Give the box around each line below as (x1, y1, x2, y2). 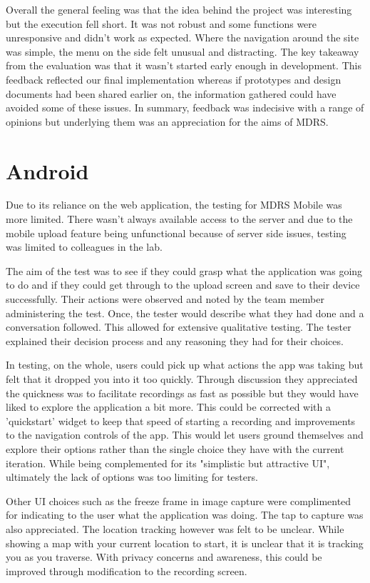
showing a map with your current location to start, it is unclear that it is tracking (6, 535, 364, 550)
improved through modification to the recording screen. (6, 563, 247, 578)
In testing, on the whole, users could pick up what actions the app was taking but (6, 357, 364, 372)
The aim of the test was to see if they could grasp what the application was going (6, 263, 363, 278)
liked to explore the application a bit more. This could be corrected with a (6, 399, 332, 414)
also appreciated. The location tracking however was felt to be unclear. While (6, 521, 344, 536)
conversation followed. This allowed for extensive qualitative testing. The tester (6, 319, 351, 334)
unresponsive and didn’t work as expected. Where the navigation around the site (6, 30, 359, 45)
